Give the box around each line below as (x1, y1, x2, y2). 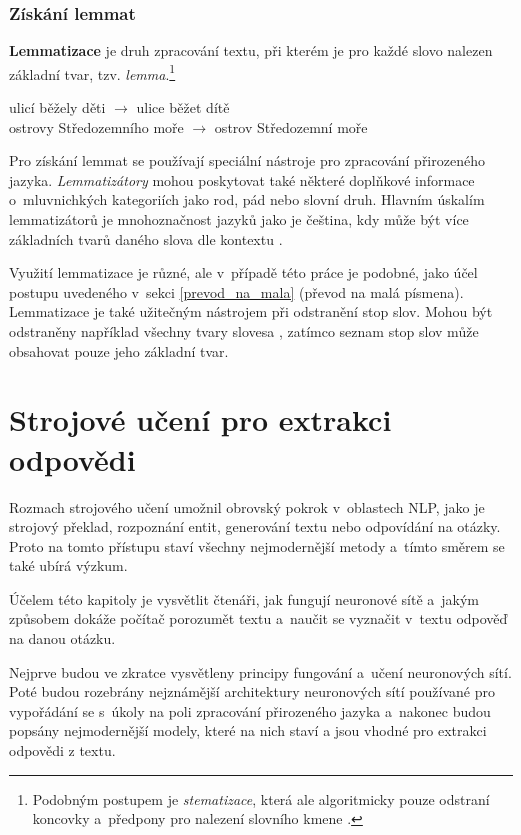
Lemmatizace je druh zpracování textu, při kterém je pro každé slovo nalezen (9, 40, 493, 61)
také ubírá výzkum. (9, 555, 128, 576)
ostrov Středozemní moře (214, 116, 368, 137)
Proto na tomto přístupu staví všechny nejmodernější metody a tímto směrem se (9, 535, 505, 556)
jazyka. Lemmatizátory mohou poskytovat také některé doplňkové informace (9, 169, 475, 190)
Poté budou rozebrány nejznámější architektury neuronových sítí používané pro (9, 681, 495, 702)
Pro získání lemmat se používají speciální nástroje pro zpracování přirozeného (9, 150, 485, 171)
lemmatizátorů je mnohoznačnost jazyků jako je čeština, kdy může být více (9, 209, 469, 230)
